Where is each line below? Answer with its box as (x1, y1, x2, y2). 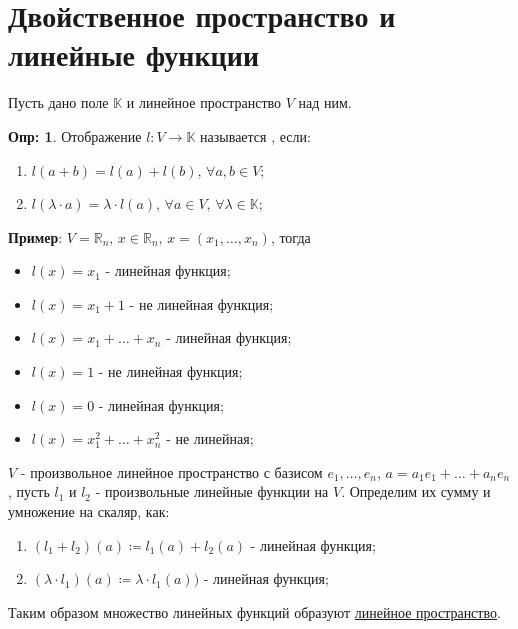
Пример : (8, 226, 63, 247)
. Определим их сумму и (341, 481, 491, 502)
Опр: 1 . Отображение (8, 125, 142, 146)
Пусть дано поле (8, 92, 109, 113)
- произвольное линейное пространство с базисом (20, 461, 323, 482)
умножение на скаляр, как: (8, 501, 170, 522)
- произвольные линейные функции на (95, 481, 329, 502)
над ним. (298, 92, 352, 113)
